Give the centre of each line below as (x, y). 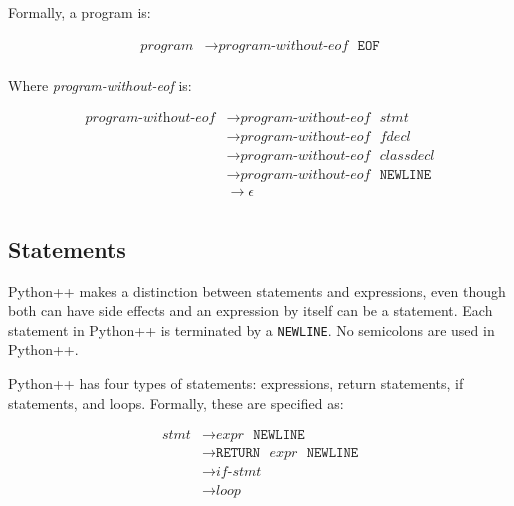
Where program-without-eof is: (100, 84)
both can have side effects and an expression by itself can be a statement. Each (250, 310)
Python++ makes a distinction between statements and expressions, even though (257, 290)
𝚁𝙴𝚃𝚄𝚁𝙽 (238, 453)
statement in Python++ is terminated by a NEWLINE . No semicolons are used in (251, 329)
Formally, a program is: (79, 12)
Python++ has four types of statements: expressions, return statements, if (236, 383)
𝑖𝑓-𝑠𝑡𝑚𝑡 (239, 472)
